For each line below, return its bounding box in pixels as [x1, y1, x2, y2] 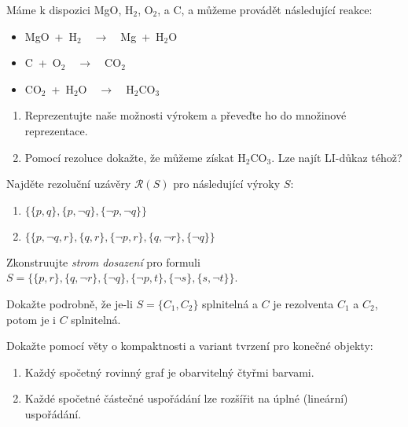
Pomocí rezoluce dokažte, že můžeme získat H [24, 149, 246, 165]
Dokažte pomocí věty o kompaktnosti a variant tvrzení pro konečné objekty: [6, 337, 373, 354]
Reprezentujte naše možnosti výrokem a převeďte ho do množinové [24, 107, 347, 123]
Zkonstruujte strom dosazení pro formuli [6, 253, 200, 270]
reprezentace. [24, 122, 88, 138]
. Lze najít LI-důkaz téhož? [271, 149, 402, 165]
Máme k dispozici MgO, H [6, 2, 134, 17]
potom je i [6, 311, 56, 327]
